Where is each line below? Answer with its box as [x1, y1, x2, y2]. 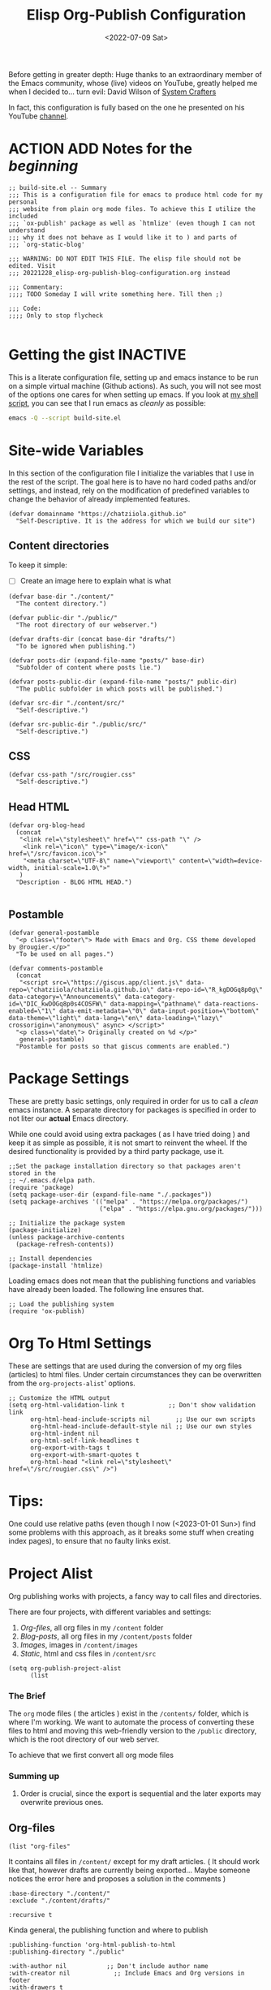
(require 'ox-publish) [8, 1307, 85, 1316]
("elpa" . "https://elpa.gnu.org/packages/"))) [98, 1204, 264, 1213]
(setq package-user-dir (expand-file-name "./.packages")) [8, 1191, 213, 1199]
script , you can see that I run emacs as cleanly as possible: [8, 398, 206, 407]
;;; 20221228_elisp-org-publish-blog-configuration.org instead [8, 269, 230, 277]
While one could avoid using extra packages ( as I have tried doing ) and [8, 1129, 250, 1139]
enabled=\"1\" [8, 1006, 57, 1015]
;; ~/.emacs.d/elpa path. [8, 1176, 96, 1184]
